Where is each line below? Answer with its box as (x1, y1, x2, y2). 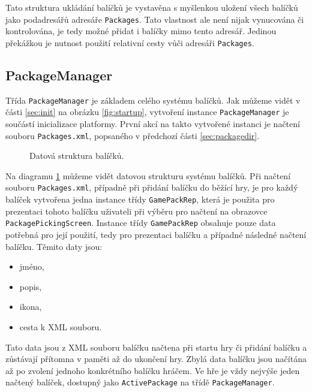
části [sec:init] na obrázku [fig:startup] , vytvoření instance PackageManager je (5, 105, 289, 118)
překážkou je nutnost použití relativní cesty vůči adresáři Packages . (5, 36, 254, 49)
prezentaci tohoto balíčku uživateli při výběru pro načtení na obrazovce (5, 204, 268, 217)
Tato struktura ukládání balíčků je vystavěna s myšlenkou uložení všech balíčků (5, 1, 298, 13)
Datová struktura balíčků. (29, 149, 124, 162)
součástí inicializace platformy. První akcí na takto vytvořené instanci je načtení (5, 117, 300, 130)
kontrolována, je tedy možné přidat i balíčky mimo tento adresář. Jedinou (5, 25, 277, 37)
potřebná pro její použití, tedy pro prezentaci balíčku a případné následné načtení (5, 228, 307, 241)
